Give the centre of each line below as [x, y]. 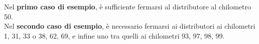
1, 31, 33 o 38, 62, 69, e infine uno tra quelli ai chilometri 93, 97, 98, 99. [114, 35]
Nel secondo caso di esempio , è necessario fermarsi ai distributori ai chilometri [130, 26]
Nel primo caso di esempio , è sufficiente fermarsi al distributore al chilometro [128, 6]
